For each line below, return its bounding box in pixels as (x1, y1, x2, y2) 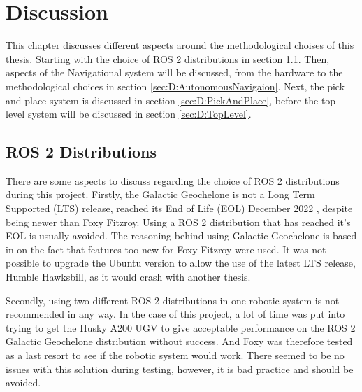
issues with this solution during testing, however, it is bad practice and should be (6, 361, 354, 376)
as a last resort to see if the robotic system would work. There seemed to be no (6, 348, 345, 363)
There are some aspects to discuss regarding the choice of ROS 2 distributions (6, 173, 340, 188)
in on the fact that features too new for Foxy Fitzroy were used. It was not (6, 241, 326, 256)
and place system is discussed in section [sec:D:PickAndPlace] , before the (6, 92, 319, 107)
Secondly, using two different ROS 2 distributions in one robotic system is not (6, 293, 340, 307)
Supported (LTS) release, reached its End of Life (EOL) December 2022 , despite (6, 201, 353, 216)
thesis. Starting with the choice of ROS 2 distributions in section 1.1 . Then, (6, 51, 330, 66)
